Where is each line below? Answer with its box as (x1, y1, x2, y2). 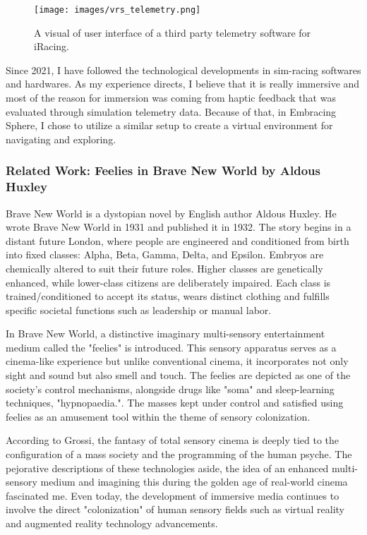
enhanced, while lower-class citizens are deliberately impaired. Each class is (6, 275, 331, 289)
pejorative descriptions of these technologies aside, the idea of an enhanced (6, 460, 329, 475)
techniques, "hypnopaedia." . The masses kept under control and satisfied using (6, 395, 344, 410)
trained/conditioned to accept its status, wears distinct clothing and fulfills (6, 289, 330, 303)
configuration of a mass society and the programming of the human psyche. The (6, 447, 352, 462)
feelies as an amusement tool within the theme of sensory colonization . (6, 409, 311, 423)
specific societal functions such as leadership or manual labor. (6, 302, 272, 317)
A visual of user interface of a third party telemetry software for (34, 25, 311, 40)
